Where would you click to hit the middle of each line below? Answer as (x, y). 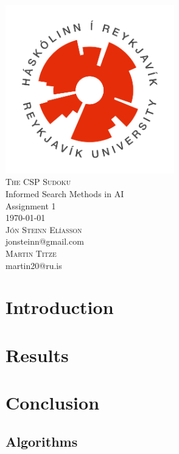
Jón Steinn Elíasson (44, 229)
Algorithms (42, 441)
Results (37, 354)
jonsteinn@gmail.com (45, 241)
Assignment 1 (31, 205)
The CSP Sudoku (38, 182)
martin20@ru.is (34, 265)
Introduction (60, 307)
